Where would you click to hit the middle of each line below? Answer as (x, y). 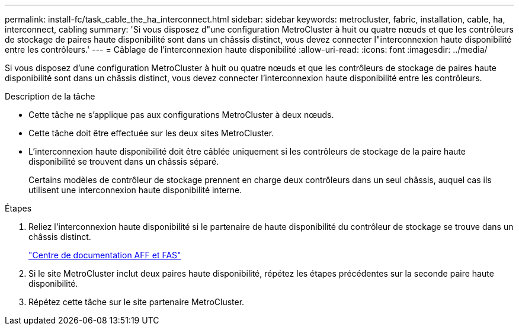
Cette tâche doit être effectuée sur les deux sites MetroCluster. (151, 133)
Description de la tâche (50, 96)
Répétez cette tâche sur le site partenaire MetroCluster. (137, 302)
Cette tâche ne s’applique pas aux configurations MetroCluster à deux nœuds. (181, 115)
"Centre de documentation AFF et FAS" (105, 255)
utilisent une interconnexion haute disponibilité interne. (135, 190)
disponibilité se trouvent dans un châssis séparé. (124, 161)
